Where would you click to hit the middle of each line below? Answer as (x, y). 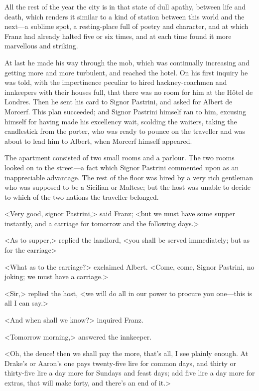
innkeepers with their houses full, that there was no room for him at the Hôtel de (129, 92)
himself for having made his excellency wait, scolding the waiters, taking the (121, 121)
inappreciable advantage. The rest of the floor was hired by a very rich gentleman (129, 177)
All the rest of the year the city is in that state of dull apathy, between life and (125, 6)
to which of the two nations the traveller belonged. (82, 196)
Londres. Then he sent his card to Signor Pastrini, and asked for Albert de (119, 102)
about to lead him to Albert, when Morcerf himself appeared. (98, 141)
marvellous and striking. (41, 46)
